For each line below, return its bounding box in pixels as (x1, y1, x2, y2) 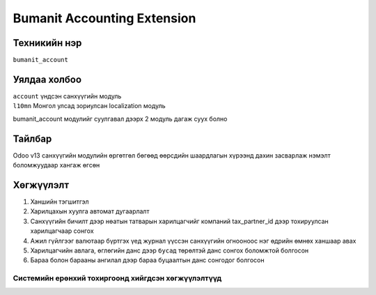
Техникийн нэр (13, 37, 82, 49)
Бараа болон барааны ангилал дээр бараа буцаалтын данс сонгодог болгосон (30, 256, 265, 264)
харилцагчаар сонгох (30, 227, 94, 235)
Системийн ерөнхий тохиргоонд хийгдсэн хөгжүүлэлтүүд (13, 273, 222, 283)
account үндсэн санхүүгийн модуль (13, 91, 122, 100)
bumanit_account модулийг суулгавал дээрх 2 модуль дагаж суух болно (13, 114, 228, 123)
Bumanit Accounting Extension (13, 10, 196, 26)
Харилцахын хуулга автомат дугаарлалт (30, 207, 150, 215)
